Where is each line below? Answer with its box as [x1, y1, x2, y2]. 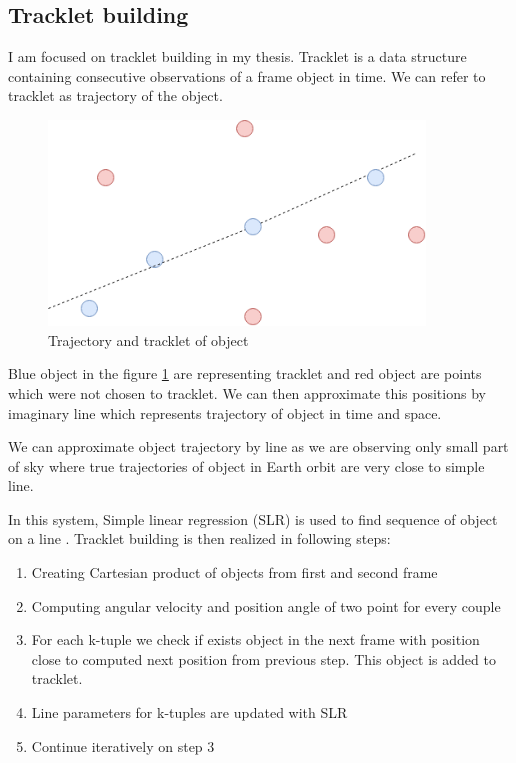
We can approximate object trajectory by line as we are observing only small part [8, 436, 509, 457]
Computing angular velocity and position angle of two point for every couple [31, 595, 501, 616]
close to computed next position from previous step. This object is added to [31, 648, 496, 669]
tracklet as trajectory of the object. [8, 85, 223, 106]
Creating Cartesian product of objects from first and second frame [31, 562, 438, 583]
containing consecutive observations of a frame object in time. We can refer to [8, 65, 486, 86]
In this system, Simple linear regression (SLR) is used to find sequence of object [8, 508, 498, 529]
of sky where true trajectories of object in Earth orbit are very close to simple [8, 455, 485, 476]
